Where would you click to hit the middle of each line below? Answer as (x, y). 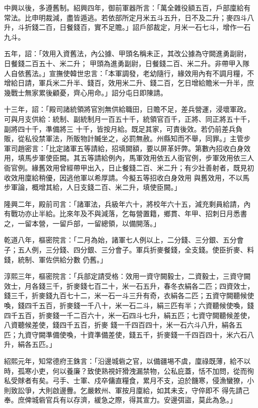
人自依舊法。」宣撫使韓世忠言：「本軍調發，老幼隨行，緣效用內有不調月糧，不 (129, 73)
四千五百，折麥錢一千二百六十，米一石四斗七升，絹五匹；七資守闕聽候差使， (129, 315)
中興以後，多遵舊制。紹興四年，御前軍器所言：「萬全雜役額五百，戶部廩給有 (127, 7)
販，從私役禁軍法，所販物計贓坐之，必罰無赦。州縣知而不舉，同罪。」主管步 (127, 138)
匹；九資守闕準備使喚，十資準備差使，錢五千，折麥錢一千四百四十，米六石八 (129, 334)
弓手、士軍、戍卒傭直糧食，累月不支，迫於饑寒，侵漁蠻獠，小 (153, 380)
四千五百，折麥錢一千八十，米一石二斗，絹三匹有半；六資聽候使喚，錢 (139, 305)
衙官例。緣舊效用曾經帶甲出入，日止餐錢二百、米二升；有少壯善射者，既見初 (129, 167)
